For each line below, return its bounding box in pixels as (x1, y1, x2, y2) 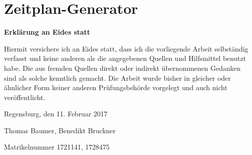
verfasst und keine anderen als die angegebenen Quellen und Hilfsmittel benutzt (4, 53, 246, 63)
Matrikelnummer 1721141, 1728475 (4, 142, 110, 152)
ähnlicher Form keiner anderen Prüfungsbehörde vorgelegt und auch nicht (4, 82, 228, 93)
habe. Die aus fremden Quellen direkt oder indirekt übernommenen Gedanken (4, 62, 241, 73)
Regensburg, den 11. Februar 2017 (4, 108, 108, 119)
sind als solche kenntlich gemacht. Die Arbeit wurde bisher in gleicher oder (4, 72, 231, 83)
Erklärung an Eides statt (4, 27, 91, 37)
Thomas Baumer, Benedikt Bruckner (4, 125, 116, 135)
